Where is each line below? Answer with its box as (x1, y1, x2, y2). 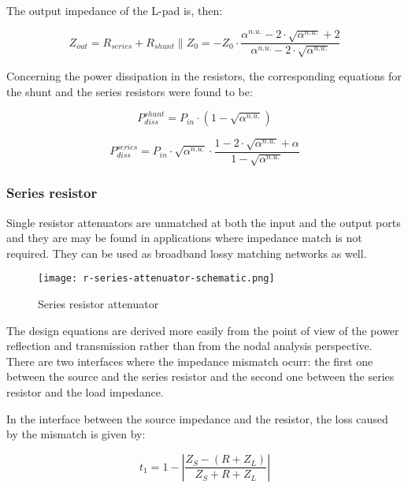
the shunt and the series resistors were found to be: (6, 83, 253, 99)
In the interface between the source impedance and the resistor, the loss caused (6, 410, 388, 427)
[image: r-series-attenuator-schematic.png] (38, 273, 275, 285)
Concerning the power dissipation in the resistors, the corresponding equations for (6, 67, 402, 84)
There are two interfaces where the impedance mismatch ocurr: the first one (6, 352, 373, 369)
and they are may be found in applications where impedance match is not (6, 229, 362, 246)
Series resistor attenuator (38, 296, 159, 312)
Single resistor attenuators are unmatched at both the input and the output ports (6, 214, 401, 230)
